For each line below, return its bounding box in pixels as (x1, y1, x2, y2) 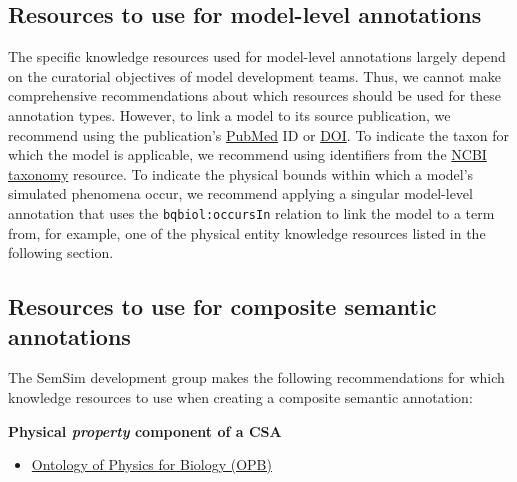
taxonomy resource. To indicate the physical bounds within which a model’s (8, 163, 474, 184)
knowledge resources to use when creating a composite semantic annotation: (8, 386, 473, 407)
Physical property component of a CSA (8, 420, 282, 441)
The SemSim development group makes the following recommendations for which (8, 367, 505, 388)
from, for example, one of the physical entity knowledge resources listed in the (8, 222, 486, 243)
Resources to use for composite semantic (8, 291, 437, 322)
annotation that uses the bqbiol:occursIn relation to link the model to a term (8, 202, 495, 223)
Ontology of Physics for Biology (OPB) (31, 454, 272, 475)
